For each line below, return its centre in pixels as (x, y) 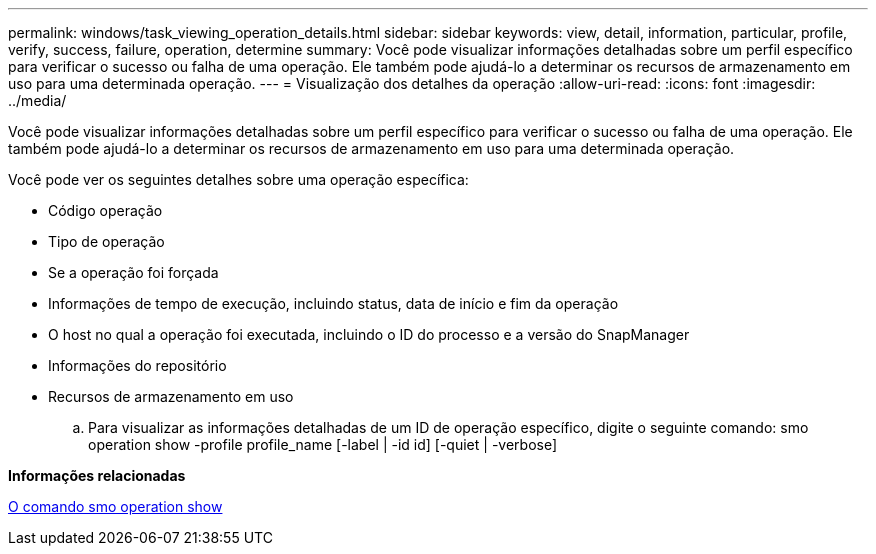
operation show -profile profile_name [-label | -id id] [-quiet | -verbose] (323, 444)
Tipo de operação (106, 241)
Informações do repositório (137, 365)
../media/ (37, 100)
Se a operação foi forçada (133, 272)
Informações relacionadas (97, 475)
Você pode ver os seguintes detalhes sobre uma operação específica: (238, 179)
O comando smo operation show (115, 506)
